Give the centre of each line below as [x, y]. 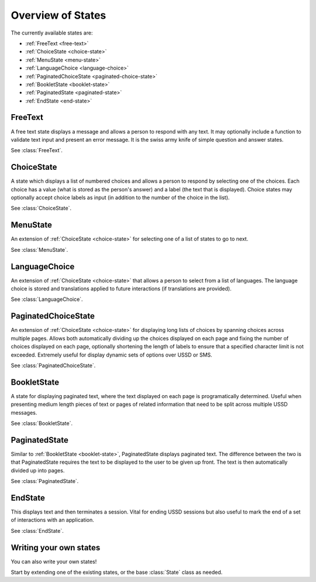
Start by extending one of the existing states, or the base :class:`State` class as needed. [117, 572]
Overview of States [59, 15]
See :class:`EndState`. [37, 530]
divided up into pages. [38, 470]
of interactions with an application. [53, 520]
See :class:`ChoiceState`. [41, 208]
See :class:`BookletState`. [42, 423]
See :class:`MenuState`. [39, 249]
